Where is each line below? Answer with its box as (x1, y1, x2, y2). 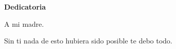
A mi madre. (4, 18, 44, 29)
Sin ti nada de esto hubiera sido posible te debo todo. (4, 35, 172, 46)
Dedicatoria (4, 2, 46, 12)
